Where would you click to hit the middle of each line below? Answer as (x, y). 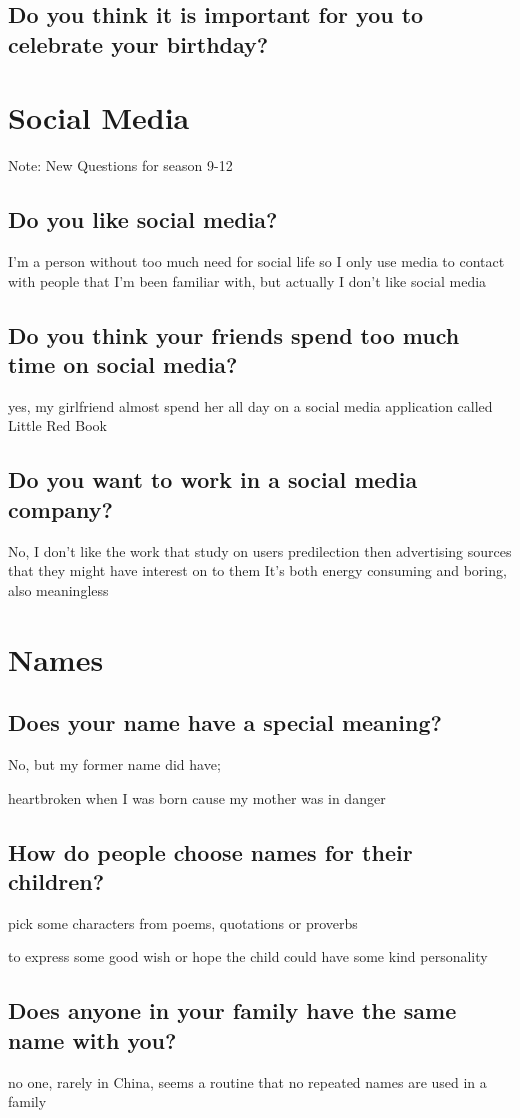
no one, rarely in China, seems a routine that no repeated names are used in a (247, 1081)
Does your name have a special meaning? (225, 722)
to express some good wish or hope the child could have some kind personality (248, 956)
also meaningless (58, 589)
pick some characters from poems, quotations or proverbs (183, 922)
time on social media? (123, 364)
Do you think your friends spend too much (234, 334)
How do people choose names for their (210, 851)
